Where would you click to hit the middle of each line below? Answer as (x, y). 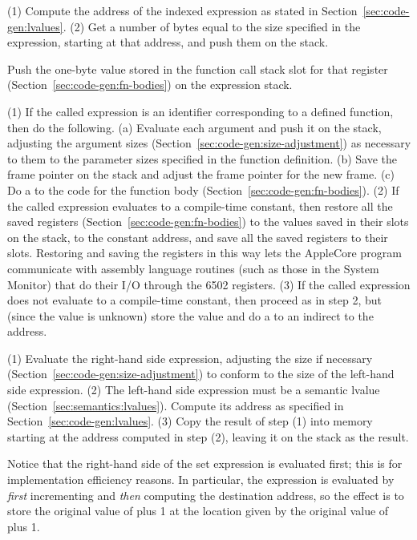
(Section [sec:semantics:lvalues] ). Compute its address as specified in (176, 405)
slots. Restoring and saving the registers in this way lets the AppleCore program (204, 253)
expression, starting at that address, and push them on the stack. (168, 42)
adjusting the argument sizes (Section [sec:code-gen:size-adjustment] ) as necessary (209, 143)
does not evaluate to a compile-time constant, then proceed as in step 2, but (194, 300)
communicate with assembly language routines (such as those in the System (193, 268)
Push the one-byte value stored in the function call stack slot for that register (198, 69)
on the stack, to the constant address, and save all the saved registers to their (198, 237)
